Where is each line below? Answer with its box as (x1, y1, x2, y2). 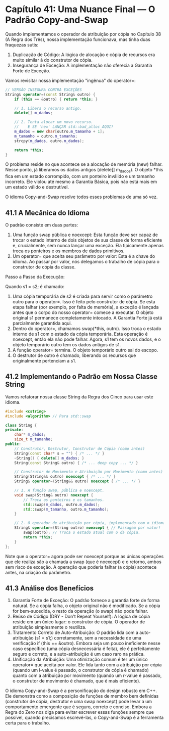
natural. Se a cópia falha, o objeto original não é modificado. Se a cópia (12, 603, 160, 609)
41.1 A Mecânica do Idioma (5, 208, 90, 217)
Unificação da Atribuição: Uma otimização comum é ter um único (12, 656, 148, 663)
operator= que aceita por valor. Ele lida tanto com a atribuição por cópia (12, 662, 162, 668)
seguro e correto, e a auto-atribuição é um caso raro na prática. (12, 651, 145, 657)
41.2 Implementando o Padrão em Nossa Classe (5, 373, 157, 381)
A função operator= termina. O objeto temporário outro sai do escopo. (12, 347, 158, 353)
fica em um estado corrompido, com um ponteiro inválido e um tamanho (5, 173, 155, 179)
